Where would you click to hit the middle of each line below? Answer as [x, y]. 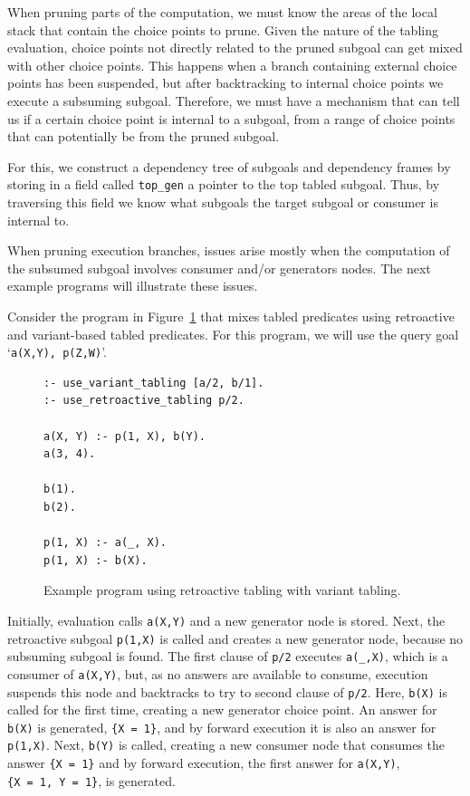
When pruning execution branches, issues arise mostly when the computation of [229, 250]
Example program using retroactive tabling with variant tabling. [222, 590]
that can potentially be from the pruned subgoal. [144, 136]
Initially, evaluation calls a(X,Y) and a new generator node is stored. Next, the [226, 620]
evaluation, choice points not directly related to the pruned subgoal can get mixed [235, 48]
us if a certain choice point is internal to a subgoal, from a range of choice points [231, 118]
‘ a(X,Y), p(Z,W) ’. [57, 352]
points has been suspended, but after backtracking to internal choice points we [225, 83]
